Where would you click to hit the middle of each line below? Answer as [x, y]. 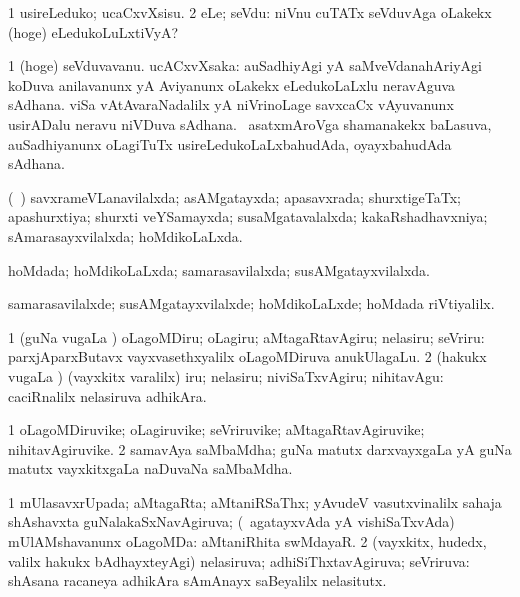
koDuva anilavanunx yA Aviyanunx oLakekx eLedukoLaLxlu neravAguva [232, 84]
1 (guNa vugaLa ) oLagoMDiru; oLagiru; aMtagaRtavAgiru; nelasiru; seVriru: [246, 336]
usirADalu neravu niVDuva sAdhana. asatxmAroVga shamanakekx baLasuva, [250, 123]
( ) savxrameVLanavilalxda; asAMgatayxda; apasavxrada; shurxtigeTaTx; [234, 196]
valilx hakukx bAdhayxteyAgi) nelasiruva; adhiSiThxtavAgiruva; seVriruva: [239, 560]
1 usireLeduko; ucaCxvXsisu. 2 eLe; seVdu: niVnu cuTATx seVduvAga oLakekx [250, 12]
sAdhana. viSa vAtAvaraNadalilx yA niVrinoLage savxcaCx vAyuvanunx [231, 104]
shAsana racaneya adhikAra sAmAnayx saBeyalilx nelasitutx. [197, 580]
